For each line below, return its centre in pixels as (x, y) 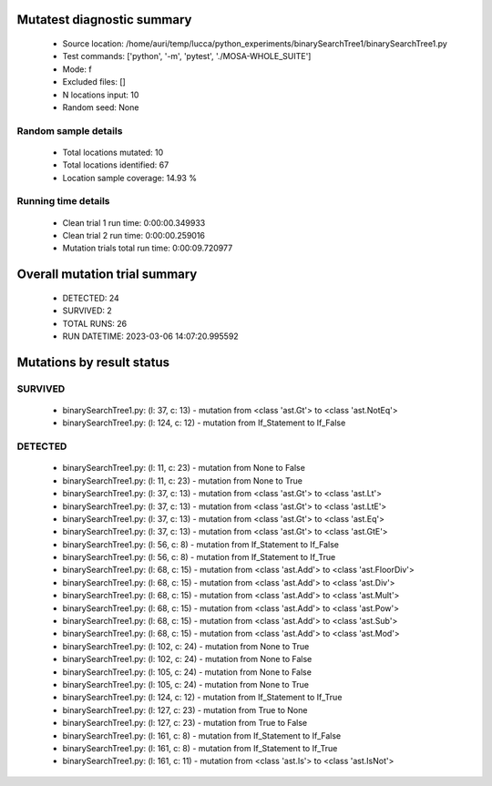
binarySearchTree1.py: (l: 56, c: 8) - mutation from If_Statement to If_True (199, 557)
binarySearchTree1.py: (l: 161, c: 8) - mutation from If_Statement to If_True (200, 748)
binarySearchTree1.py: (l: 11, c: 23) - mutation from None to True (182, 480)
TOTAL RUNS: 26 (95, 323)
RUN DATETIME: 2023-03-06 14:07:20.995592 (150, 336)
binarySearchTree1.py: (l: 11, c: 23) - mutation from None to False (184, 468)
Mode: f (77, 69)
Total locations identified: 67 (116, 165)
